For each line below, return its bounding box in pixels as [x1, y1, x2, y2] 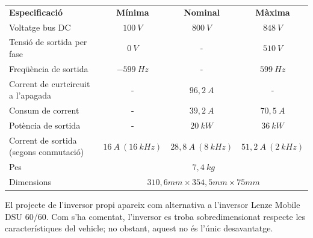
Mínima [116, 5, 149, 18]
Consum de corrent [9, 104, 79, 117]
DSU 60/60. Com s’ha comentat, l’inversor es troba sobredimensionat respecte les [5, 210, 306, 222]
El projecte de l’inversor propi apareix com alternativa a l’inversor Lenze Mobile [5, 198, 300, 211]
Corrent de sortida [9, 133, 77, 146]
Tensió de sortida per [9, 35, 87, 48]
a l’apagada [9, 89, 52, 102]
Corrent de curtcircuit [9, 77, 90, 90]
